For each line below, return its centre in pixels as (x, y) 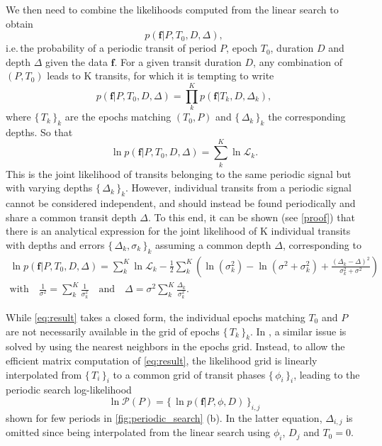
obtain (19, 23)
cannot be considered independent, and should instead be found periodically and (181, 203)
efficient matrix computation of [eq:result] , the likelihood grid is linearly (162, 360)
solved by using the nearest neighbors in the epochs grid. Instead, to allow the (175, 346)
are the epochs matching (118, 117)
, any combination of (298, 61)
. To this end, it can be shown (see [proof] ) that (251, 217)
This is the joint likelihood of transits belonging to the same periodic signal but (179, 173)
